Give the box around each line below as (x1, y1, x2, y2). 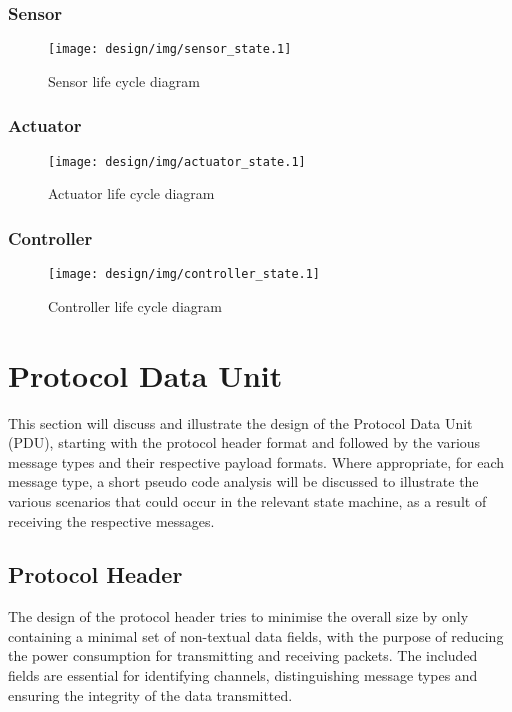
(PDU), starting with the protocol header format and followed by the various (8, 432, 481, 453)
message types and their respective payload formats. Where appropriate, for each (8, 451, 505, 472)
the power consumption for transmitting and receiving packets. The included (8, 645, 478, 666)
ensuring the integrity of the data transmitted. (8, 684, 293, 705)
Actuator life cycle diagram (48, 183, 215, 204)
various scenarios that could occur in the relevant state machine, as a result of (8, 490, 487, 511)
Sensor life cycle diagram (48, 70, 200, 91)
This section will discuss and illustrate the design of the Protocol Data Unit (8, 412, 473, 433)
